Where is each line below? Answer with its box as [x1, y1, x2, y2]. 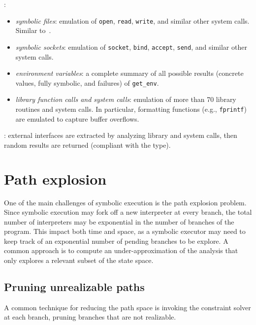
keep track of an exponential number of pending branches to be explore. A [4, 235, 228, 246]
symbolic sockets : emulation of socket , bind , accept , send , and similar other [15, 41, 247, 52]
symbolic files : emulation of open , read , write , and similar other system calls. [15, 15, 250, 26]
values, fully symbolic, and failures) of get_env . [15, 77, 159, 88]
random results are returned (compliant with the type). [4, 139, 171, 150]
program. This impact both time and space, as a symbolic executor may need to [4, 226, 246, 236]
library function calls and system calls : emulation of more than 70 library [15, 94, 236, 104]
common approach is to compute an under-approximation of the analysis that [4, 245, 238, 256]
